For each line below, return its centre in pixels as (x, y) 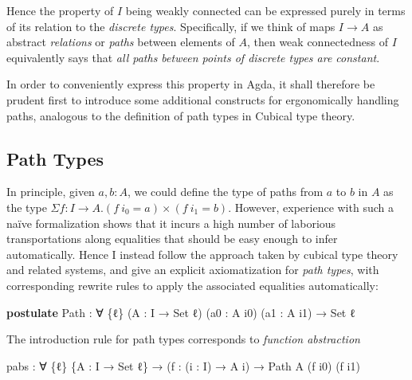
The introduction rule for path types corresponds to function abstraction (183, 339)
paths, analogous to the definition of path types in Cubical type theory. (181, 115)
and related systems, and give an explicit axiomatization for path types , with (193, 270)
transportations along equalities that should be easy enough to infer (172, 239)
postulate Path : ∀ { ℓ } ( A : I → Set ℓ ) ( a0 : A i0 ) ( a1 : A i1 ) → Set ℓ (181, 312)
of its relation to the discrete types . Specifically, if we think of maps (171, 26)
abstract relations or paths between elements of (121, 42)
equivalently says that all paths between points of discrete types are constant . (193, 57)
